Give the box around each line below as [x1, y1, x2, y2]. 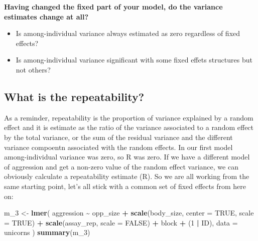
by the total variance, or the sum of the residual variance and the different [4, 131, 233, 142]
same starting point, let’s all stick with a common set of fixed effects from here [4, 180, 246, 191]
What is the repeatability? [4, 88, 145, 104]
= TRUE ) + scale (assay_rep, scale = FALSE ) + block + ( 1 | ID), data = [4, 217, 238, 227]
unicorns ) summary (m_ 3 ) [4, 227, 90, 237]
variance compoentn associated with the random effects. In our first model [4, 141, 233, 152]
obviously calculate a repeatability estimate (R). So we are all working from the [4, 171, 249, 181]
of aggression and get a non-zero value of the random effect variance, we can [4, 161, 238, 171]
